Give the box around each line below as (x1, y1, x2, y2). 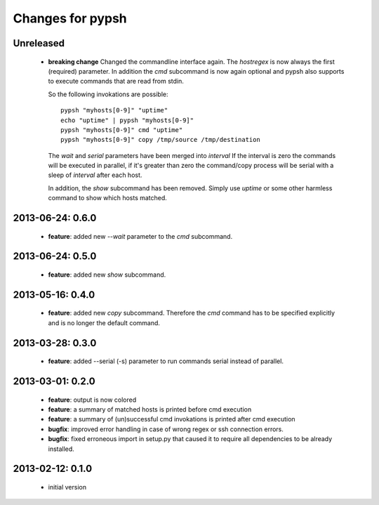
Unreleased (13, 37, 65, 49)
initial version (48, 483, 87, 492)
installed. (48, 445, 75, 453)
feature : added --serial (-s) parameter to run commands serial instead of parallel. (48, 357, 284, 365)
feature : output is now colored (48, 395, 137, 404)
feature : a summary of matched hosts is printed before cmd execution (48, 405, 252, 414)
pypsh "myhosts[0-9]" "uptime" (60, 106, 168, 114)
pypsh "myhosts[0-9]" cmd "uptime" (60, 126, 183, 133)
